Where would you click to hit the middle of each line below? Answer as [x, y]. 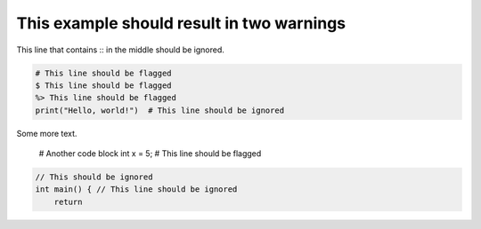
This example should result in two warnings [181, 23]
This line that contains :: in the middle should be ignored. [120, 50]
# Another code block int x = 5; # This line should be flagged [150, 154]
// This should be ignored [94, 177]
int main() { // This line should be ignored [136, 190]
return [68, 201]
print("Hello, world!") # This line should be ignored [160, 110]
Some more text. [47, 133]
